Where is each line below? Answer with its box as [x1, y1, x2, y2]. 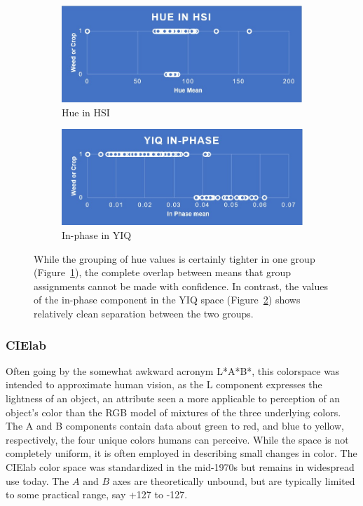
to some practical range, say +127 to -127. [6, 487, 188, 502]
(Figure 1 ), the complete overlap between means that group [34, 265, 292, 280]
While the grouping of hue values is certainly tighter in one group [34, 251, 315, 266]
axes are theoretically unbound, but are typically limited [112, 473, 355, 488]
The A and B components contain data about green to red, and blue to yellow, [6, 418, 344, 433]
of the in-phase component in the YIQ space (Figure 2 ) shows [34, 292, 301, 307]
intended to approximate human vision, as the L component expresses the [6, 377, 322, 392]
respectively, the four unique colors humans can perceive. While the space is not [6, 432, 349, 446]
